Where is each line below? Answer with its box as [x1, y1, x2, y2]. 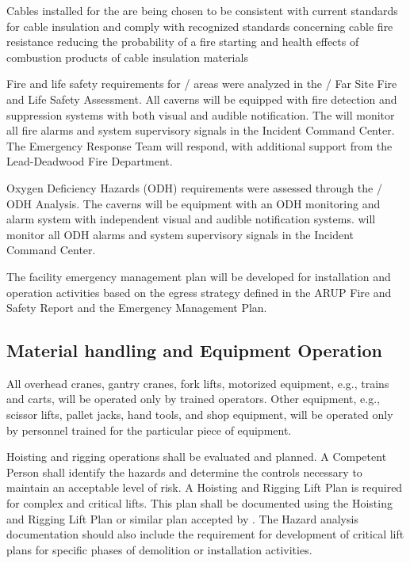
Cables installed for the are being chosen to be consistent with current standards [6, 2, 398, 18]
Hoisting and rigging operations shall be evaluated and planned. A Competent [6, 448, 387, 465]
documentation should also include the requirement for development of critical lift [6, 526, 404, 542]
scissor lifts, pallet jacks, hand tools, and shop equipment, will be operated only [6, 406, 393, 423]
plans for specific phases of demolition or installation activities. [6, 541, 312, 557]
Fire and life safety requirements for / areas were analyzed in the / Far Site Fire [6, 75, 397, 92]
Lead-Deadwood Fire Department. [6, 153, 173, 169]
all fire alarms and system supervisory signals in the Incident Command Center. [6, 122, 395, 139]
